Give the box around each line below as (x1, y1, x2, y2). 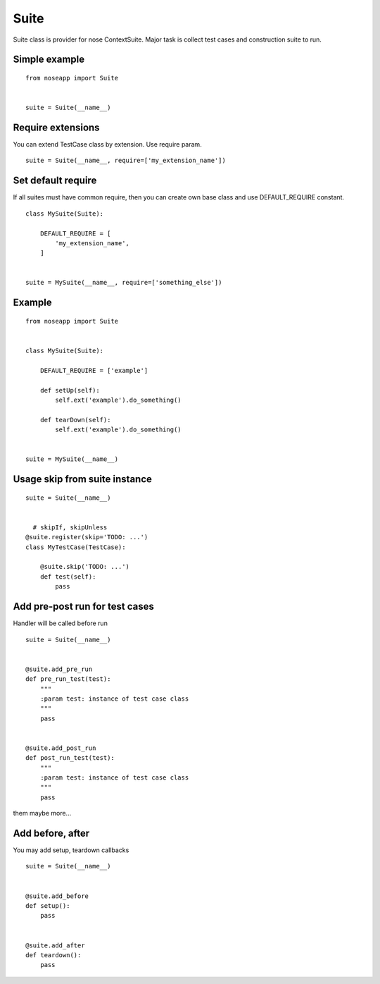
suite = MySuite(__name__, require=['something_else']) (25, 278, 222, 287)
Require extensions (13, 121, 100, 133)
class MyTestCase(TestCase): (25, 543, 126, 551)
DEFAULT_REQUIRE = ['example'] (39, 367, 148, 374)
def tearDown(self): (39, 416, 111, 424)
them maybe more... (13, 809, 72, 818)
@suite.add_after (25, 941, 85, 949)
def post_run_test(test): (25, 754, 115, 762)
